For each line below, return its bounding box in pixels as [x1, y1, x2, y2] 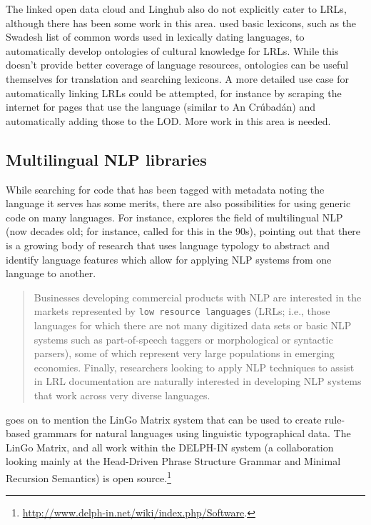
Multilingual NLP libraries [6, 148, 207, 170]
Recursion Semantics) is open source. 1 [6, 468, 171, 485]
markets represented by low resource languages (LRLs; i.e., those [34, 304, 330, 319]
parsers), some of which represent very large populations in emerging [34, 346, 335, 361]
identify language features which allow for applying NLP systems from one [6, 251, 332, 266]
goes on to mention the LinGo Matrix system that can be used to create [6, 411, 322, 426]
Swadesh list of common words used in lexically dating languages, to [6, 29, 305, 44]
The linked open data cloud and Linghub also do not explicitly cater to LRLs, [6, 1, 347, 16]
